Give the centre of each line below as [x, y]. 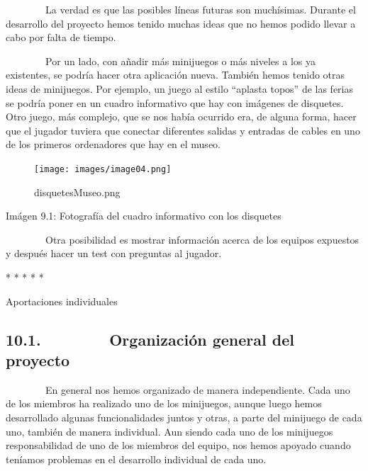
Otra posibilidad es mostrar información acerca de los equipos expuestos [202, 239]
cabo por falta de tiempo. [61, 37]
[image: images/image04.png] [103, 169]
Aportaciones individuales [62, 301]
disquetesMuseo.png [77, 192]
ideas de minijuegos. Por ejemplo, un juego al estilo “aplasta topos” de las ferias [180, 88]
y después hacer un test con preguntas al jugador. [114, 253]
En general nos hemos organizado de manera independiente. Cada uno [197, 389]
